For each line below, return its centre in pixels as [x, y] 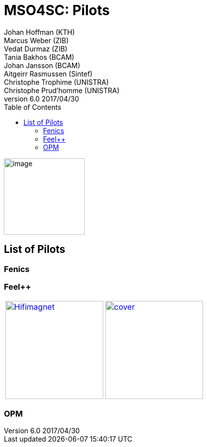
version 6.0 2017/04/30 [42, 99]
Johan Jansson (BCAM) [42, 65]
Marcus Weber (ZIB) [36, 40]
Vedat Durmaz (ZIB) [36, 49]
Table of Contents [33, 107]
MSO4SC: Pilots [57, 10]
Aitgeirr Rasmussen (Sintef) [48, 74]
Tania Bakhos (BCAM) [39, 57]
